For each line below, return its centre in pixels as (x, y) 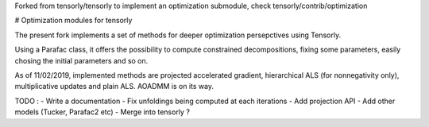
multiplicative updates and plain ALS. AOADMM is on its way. (114, 87)
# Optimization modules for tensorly (73, 21)
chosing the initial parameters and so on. (81, 60)
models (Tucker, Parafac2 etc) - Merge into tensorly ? (102, 112)
